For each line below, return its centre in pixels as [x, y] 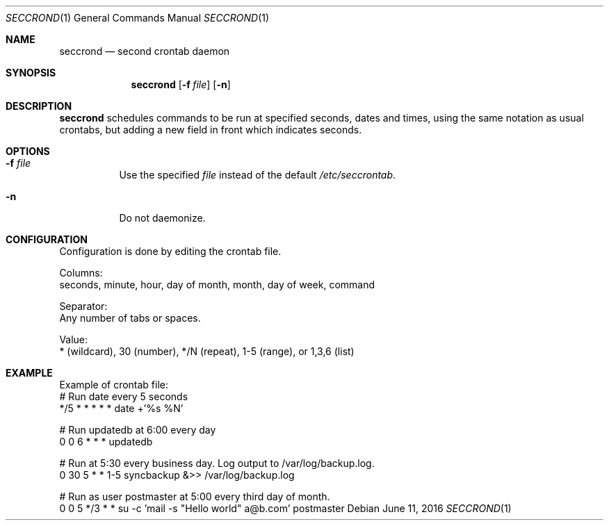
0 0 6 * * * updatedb [106, 442]
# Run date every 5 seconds [124, 396]
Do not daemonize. [162, 218]
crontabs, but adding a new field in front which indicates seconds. [211, 130]
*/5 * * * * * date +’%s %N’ [121, 408]
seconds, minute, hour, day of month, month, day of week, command [217, 285]
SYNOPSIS [31, 73]
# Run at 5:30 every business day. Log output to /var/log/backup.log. [217, 463]
